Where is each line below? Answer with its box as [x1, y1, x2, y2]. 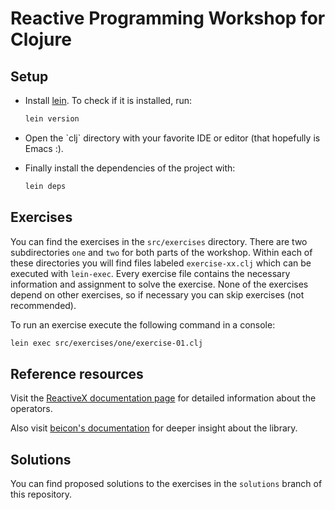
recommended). [10, 299, 77, 311]
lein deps [24, 181, 67, 191]
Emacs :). [24, 142, 64, 154]
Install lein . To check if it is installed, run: [24, 95, 193, 106]
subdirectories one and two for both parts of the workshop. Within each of [10, 246, 313, 258]
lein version [24, 114, 80, 124]
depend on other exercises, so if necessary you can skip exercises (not [10, 288, 305, 301]
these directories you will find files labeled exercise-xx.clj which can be [10, 257, 312, 269]
